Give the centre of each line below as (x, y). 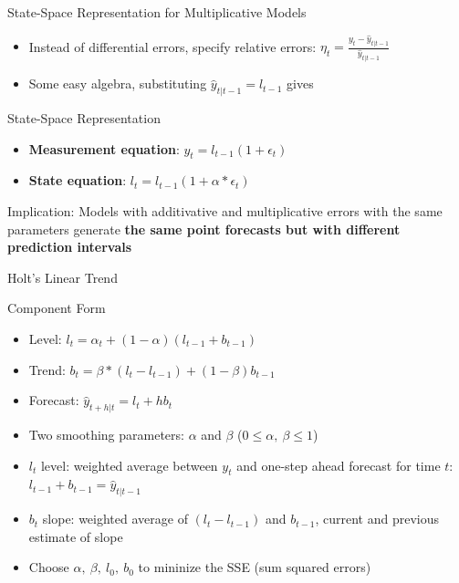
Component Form (57, 308)
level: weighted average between (129, 465)
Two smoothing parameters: (106, 434)
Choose (49, 567)
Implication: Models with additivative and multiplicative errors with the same (225, 211)
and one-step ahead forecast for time (339, 465)
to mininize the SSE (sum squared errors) (255, 567)
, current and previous (377, 519)
